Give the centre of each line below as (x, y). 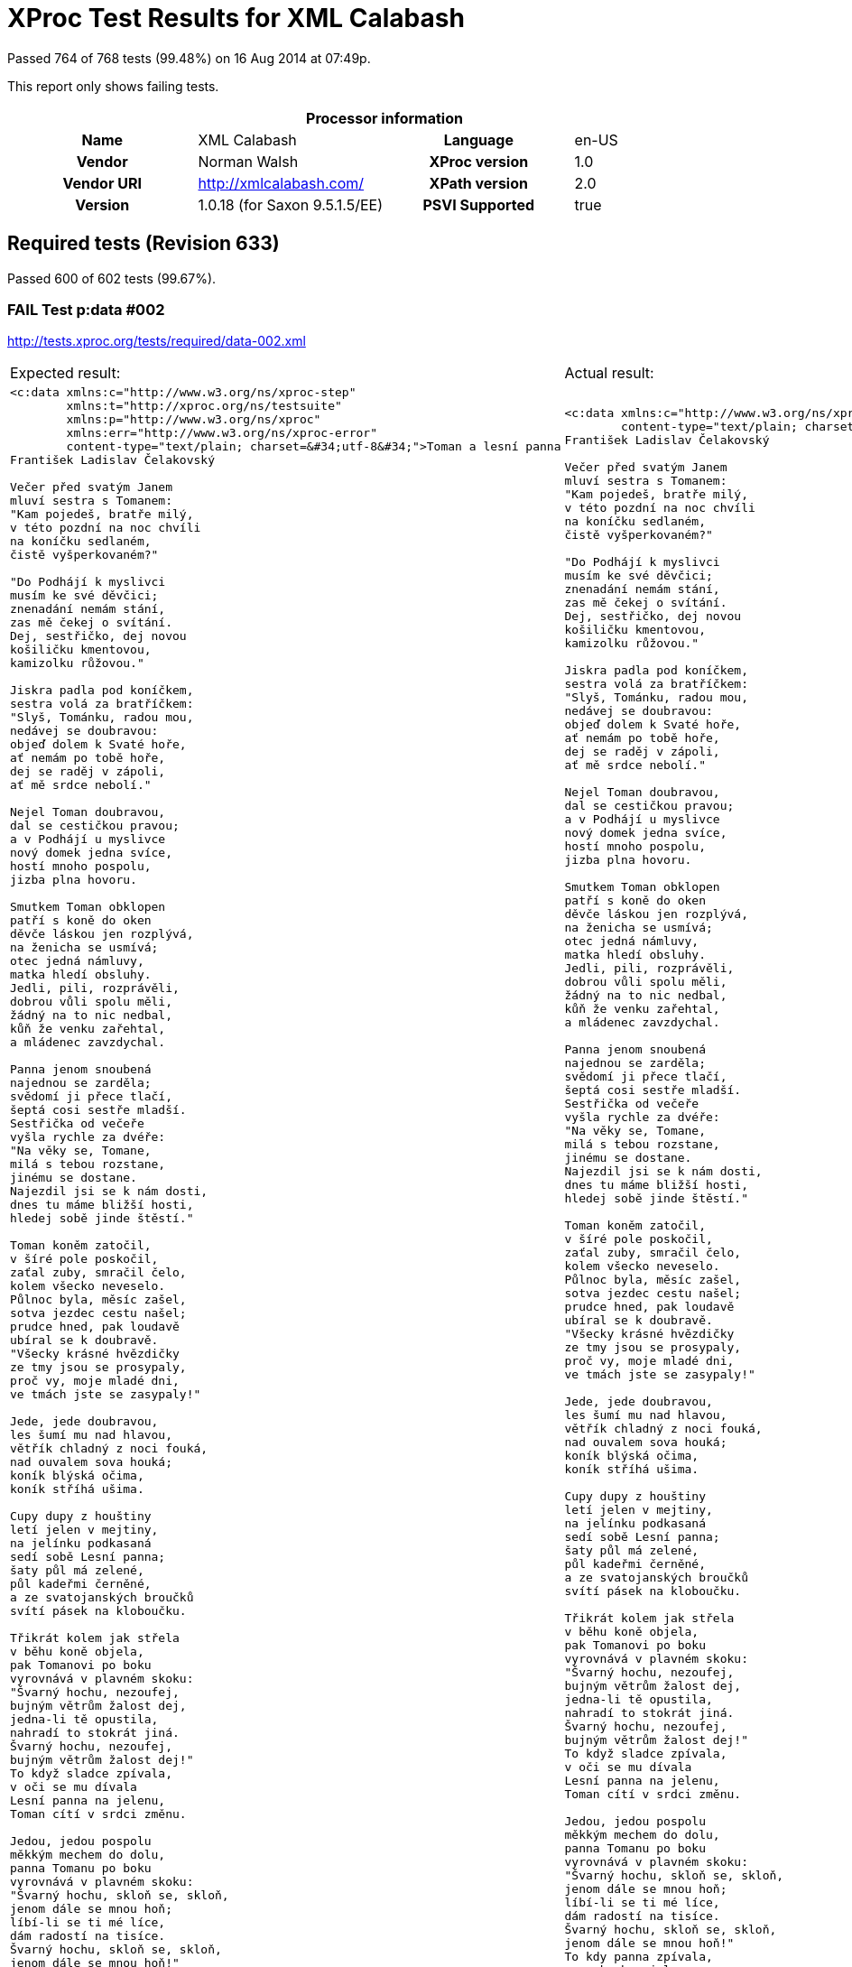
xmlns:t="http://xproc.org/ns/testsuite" (204, 406)
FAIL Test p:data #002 (86, 309)
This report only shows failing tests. (113, 86)
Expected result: (65, 373)
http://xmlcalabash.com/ (281, 183)
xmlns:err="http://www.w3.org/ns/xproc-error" (222, 433)
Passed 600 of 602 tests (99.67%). (112, 278)
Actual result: (609, 373)
